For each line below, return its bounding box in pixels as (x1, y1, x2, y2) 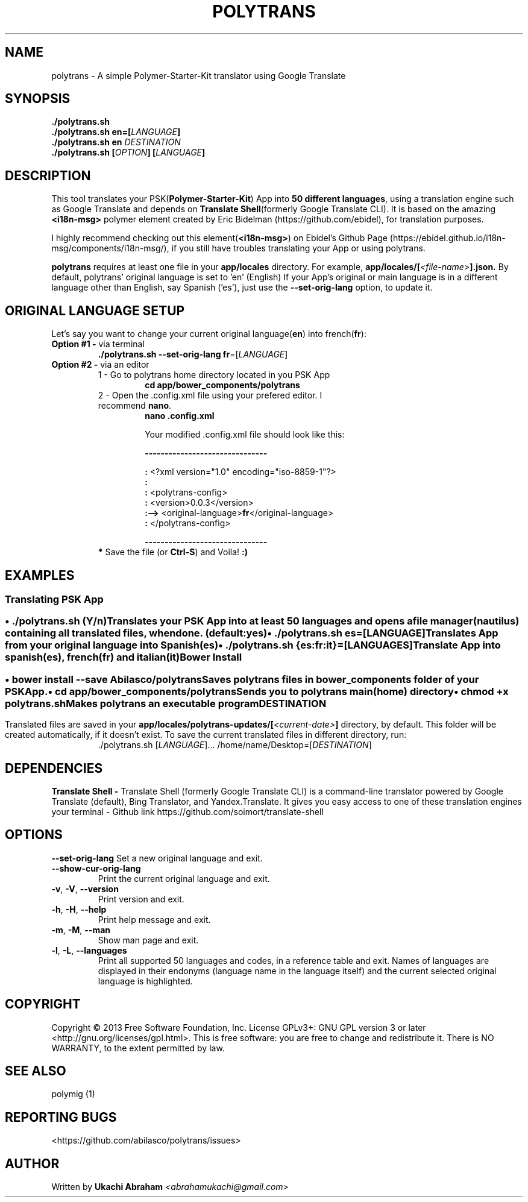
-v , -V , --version (51, 883, 119, 894)
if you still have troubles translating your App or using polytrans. (171, 243, 426, 254)
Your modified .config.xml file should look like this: (145, 429, 345, 440)
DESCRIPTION (5, 168, 91, 183)
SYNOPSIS (5, 91, 71, 107)
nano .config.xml (145, 411, 215, 421)
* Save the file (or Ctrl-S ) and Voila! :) (98, 547, 248, 558)
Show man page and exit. (98, 934, 199, 945)
